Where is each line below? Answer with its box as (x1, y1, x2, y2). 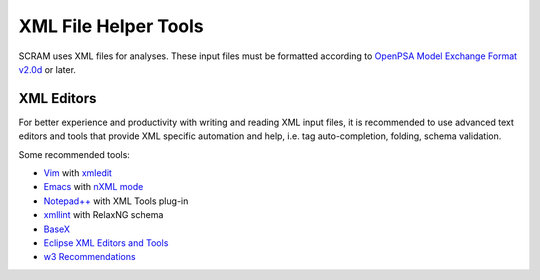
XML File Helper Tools (18, 15, 204, 37)
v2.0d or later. (18, 63, 77, 75)
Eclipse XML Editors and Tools (43, 236, 169, 249)
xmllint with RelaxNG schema (43, 209, 164, 221)
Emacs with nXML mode (43, 181, 144, 193)
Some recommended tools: (18, 148, 130, 160)
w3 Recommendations (43, 251, 136, 263)
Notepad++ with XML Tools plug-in (43, 195, 189, 207)
